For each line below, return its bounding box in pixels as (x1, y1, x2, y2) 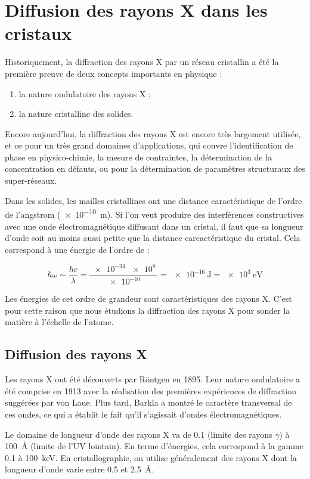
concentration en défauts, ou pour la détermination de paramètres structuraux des (5, 162, 305, 175)
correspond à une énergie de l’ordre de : (5, 243, 150, 255)
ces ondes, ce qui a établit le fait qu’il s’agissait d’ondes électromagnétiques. (5, 407, 282, 420)
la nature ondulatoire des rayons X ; (18, 87, 151, 100)
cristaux (5, 21, 72, 45)
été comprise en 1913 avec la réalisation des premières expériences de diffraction (5, 384, 296, 397)
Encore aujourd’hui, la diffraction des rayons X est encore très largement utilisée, (5, 127, 301, 140)
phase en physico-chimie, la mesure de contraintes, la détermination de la (5, 150, 272, 163)
